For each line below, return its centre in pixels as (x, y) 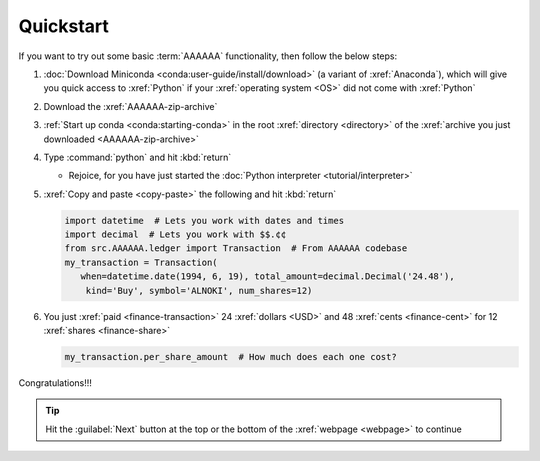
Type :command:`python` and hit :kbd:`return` (137, 157)
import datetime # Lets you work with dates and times (204, 220)
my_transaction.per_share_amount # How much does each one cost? (230, 356)
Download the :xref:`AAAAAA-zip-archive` (130, 106)
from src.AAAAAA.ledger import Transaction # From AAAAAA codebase (236, 248)
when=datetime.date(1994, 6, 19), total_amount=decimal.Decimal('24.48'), (267, 276)
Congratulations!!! (55, 382)
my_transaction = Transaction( (141, 262)
